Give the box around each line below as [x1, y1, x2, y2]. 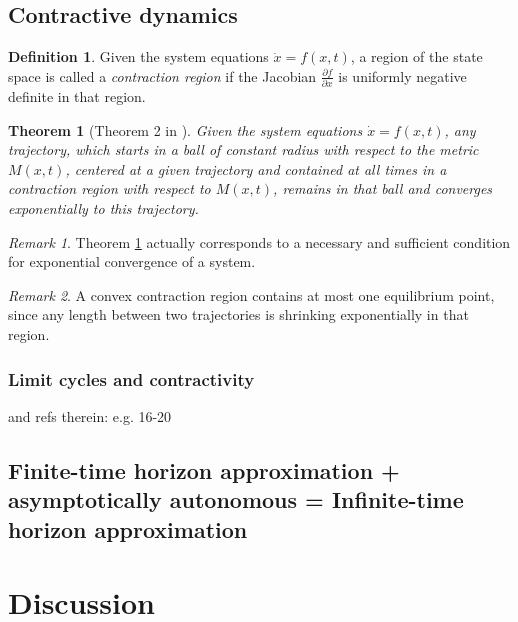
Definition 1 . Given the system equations [8, 46, 269, 67]
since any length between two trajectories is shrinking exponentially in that [8, 304, 469, 325]
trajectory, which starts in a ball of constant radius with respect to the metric [8, 139, 479, 160]
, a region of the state [350, 46, 483, 67]
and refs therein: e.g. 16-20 [8, 405, 172, 426]
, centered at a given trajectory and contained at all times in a [65, 158, 447, 179]
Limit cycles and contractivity [8, 366, 255, 391]
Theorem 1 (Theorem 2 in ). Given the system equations [8, 119, 363, 140]
